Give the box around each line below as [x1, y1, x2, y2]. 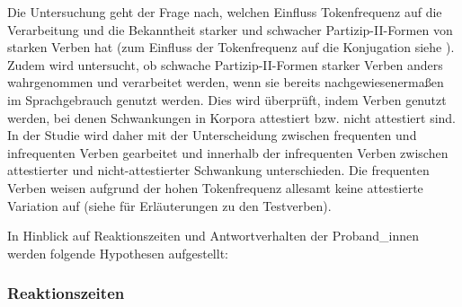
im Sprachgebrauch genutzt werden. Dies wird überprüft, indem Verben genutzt [7, 90, 447, 109]
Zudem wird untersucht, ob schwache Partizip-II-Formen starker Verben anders [7, 55, 443, 74]
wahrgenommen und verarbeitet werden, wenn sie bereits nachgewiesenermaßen [7, 73, 444, 92]
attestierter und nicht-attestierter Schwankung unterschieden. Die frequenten [7, 161, 430, 180]
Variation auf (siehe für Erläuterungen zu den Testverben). [7, 196, 332, 215]
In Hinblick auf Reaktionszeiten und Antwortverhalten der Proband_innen [7, 226, 420, 245]
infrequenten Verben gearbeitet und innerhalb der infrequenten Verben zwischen [7, 143, 449, 162]
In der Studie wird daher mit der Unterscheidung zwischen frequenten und [7, 126, 417, 145]
